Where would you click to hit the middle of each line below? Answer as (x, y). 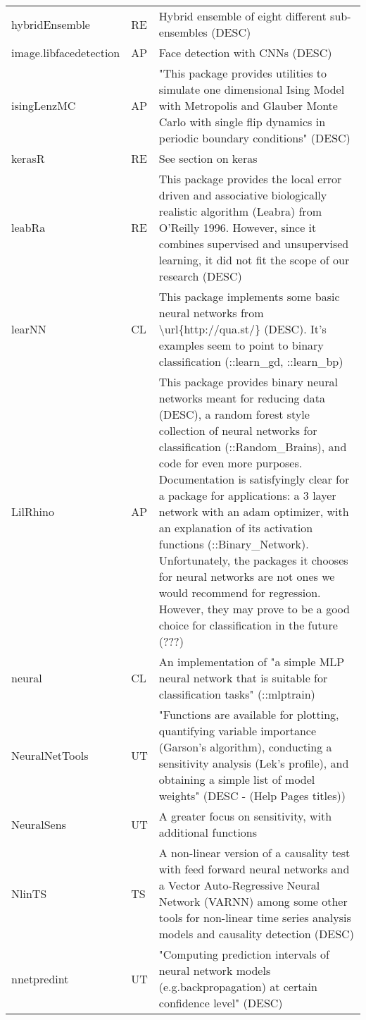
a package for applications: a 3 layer (247, 495)
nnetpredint (40, 978)
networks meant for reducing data (242, 398)
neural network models (215, 970)
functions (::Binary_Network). (234, 544)
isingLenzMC (44, 105)
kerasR (28, 158)
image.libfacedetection (66, 53)
